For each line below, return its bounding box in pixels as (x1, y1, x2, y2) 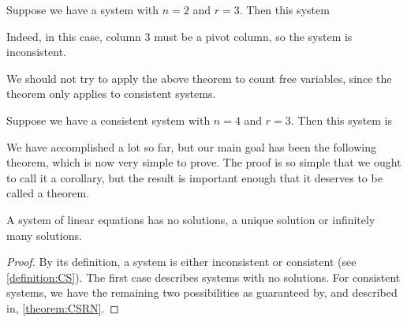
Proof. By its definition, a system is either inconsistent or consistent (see (6, 253, 357, 270)
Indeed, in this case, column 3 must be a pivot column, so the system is (6, 28, 353, 44)
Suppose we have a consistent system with (6, 111, 211, 128)
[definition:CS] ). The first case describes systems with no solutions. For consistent (6, 268, 401, 285)
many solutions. (6, 227, 82, 243)
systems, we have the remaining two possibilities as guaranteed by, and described (6, 284, 398, 301)
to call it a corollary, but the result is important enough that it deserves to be (6, 169, 383, 185)
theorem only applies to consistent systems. (6, 85, 216, 102)
